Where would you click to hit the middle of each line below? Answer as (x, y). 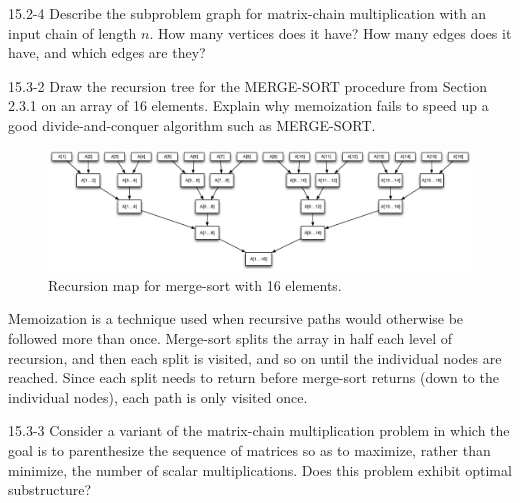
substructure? (50, 489)
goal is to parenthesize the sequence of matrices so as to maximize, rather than (249, 450)
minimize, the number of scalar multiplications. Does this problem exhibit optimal (260, 469)
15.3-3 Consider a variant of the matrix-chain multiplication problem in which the (259, 430)
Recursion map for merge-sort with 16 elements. (195, 284)
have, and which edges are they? (107, 52)
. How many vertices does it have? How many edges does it (330, 32)
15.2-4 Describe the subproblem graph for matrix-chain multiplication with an (247, 13)
